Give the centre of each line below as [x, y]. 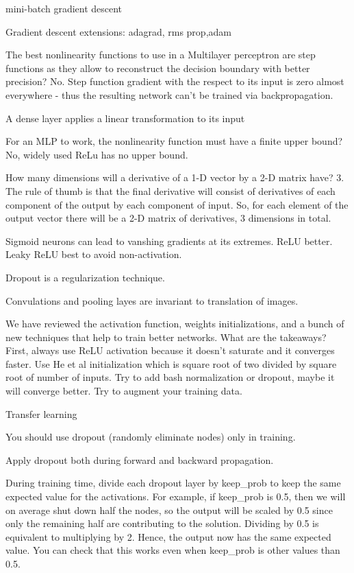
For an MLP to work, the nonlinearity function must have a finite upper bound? [174, 141]
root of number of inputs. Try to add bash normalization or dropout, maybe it [170, 377]
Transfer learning [41, 413]
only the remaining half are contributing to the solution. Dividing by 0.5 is [162, 523]
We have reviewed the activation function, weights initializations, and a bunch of [175, 324]
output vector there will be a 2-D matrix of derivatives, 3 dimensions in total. [168, 218]
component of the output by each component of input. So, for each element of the [177, 204]
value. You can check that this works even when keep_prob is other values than [173, 550]
